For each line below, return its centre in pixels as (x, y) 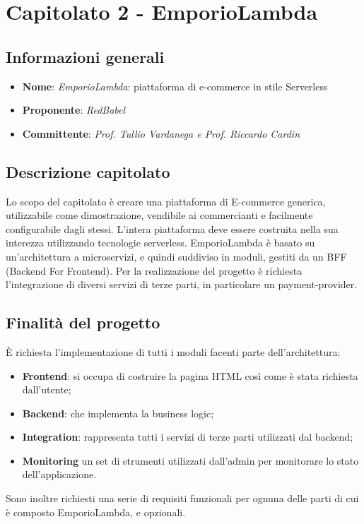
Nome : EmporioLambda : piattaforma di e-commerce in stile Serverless (175, 86)
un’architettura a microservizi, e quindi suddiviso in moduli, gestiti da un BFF (176, 256)
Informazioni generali (85, 56)
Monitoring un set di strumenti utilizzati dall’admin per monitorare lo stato (190, 460)
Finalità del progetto (83, 322)
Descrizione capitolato (88, 171)
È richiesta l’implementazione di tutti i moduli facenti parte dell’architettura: (173, 351)
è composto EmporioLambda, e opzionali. (96, 512)
